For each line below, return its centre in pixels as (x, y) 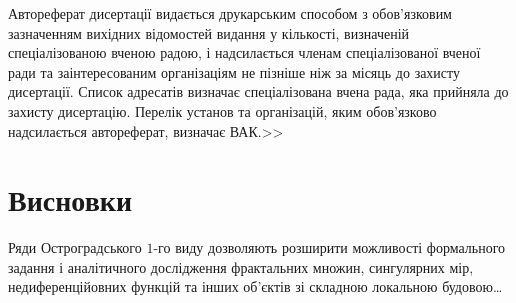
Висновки (70, 199)
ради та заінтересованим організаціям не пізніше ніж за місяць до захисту (234, 71)
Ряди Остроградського (75, 247)
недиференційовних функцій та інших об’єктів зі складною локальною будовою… (255, 286)
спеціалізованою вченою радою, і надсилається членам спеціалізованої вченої (244, 52)
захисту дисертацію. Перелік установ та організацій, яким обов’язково (222, 110)
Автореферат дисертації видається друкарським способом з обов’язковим (230, 13)
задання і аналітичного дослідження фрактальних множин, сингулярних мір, (241, 266)
